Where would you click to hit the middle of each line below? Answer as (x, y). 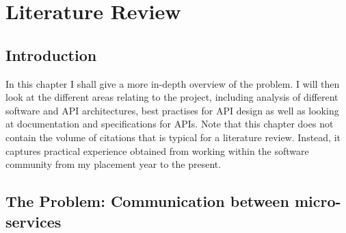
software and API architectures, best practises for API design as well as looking (172, 110)
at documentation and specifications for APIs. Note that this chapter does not (170, 124)
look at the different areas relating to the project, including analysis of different (172, 97)
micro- (318, 201)
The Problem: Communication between (147, 201)
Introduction (51, 54)
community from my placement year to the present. (114, 164)
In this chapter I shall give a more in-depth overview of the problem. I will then (173, 83)
